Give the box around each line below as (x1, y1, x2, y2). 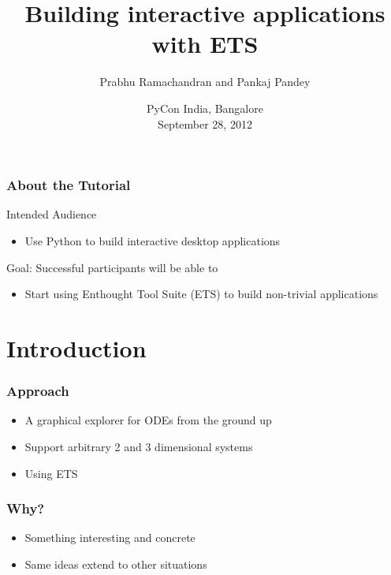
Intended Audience (6, 206, 97, 222)
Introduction (6, 331, 147, 364)
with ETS (151, 28, 259, 60)
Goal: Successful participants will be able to (6, 259, 218, 275)
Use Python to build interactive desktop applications (24, 232, 281, 248)
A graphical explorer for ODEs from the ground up (24, 412, 272, 428)
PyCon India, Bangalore (147, 99, 263, 116)
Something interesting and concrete (24, 529, 195, 546)
